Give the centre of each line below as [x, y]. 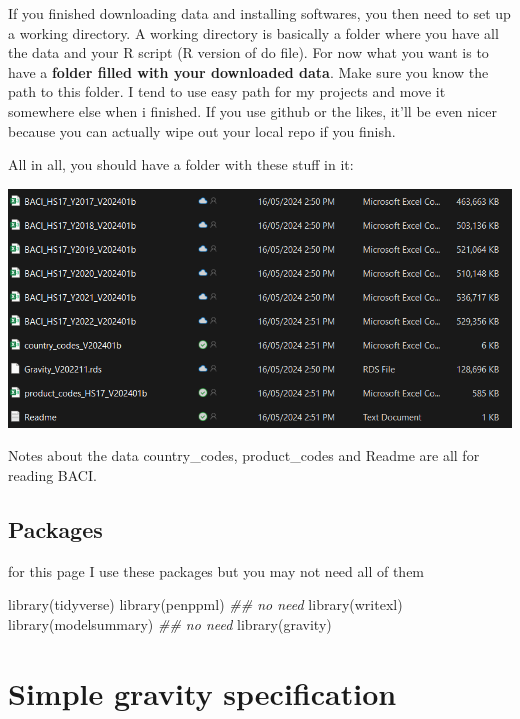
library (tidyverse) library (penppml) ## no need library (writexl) [205, 604]
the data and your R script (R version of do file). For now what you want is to [248, 52]
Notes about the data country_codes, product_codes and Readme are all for [244, 455]
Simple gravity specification [202, 692]
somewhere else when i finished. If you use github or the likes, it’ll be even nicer [252, 110]
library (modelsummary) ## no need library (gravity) [170, 624]
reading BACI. [52, 475]
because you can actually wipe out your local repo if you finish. [202, 130]
